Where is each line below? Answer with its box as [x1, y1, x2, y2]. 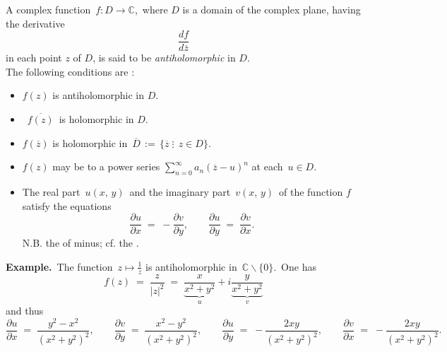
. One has [273, 259, 316, 274]
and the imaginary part [129, 184, 231, 199]
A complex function [6, 2, 91, 16]
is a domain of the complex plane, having [182, 2, 361, 16]
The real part [22, 184, 81, 199]
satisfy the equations [22, 198, 112, 213]
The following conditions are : [6, 64, 135, 78]
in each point [6, 50, 62, 65]
